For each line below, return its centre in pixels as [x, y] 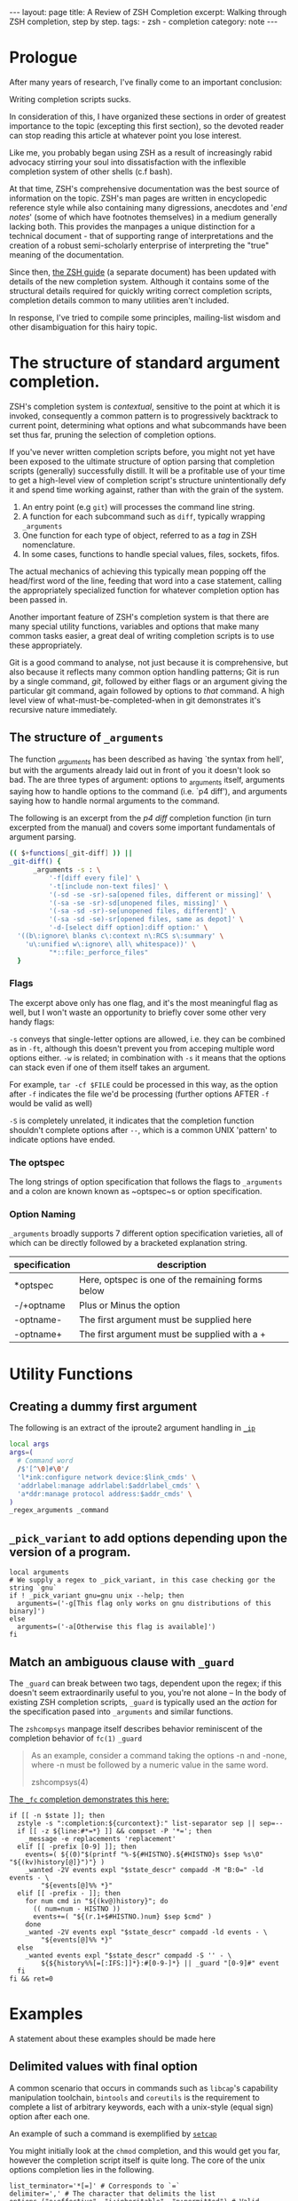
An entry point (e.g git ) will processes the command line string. [138, 506]
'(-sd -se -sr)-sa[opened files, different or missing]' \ [160, 895]
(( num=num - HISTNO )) [77, 1909]
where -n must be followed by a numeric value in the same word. [149, 1765]
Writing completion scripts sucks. [70, 99]
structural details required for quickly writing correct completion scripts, [141, 291]
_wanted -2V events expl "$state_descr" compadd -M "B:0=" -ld [145, 1870]
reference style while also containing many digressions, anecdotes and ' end [148, 207]
